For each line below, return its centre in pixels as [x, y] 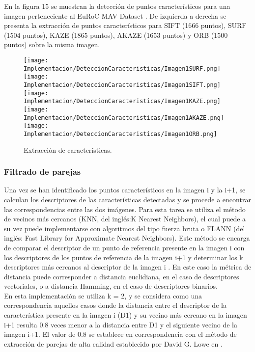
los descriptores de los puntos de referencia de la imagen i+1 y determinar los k [124, 257]
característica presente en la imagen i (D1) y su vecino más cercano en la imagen [126, 315]
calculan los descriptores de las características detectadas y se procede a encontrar [127, 199]
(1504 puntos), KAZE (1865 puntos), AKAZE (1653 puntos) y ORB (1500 [116, 35]
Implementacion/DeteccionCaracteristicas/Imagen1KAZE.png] [122, 101]
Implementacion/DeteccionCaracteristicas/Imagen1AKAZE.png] [124, 118]
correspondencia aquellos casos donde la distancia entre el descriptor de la [115, 305]
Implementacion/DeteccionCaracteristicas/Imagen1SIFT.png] [122, 85]
